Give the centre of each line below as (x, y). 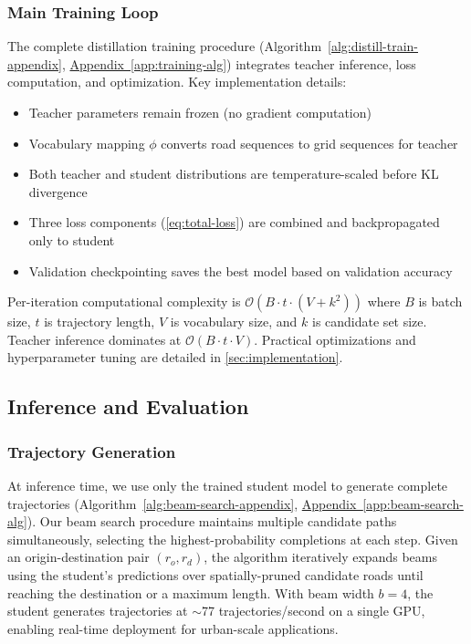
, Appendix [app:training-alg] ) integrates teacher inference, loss (239, 63)
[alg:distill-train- (373, 46)
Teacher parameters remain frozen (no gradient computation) (200, 112)
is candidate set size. (370, 322)
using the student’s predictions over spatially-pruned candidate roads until (215, 574)
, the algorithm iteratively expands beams (320, 557)
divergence (58, 191)
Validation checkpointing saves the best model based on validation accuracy (241, 270)
